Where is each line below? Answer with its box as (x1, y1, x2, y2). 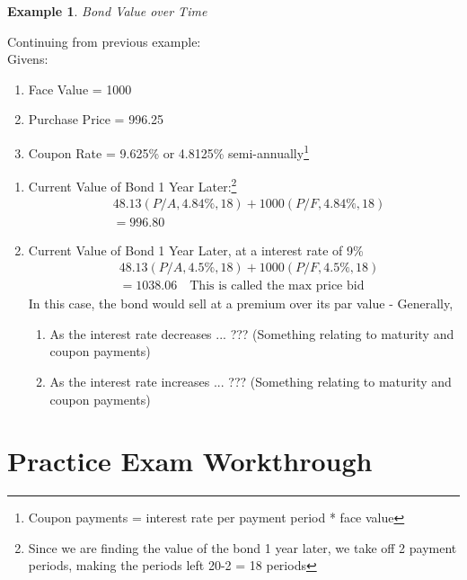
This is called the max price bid (189, 280, 365, 293)
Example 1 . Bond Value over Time (7, 2, 207, 20)
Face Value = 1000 (28, 79, 132, 98)
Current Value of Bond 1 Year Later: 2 (28, 174, 237, 195)
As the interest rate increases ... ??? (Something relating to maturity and (49, 371, 452, 390)
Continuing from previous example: (7, 31, 201, 50)
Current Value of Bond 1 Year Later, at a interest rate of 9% (28, 240, 364, 259)
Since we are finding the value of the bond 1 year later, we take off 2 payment (28, 538, 457, 557)
